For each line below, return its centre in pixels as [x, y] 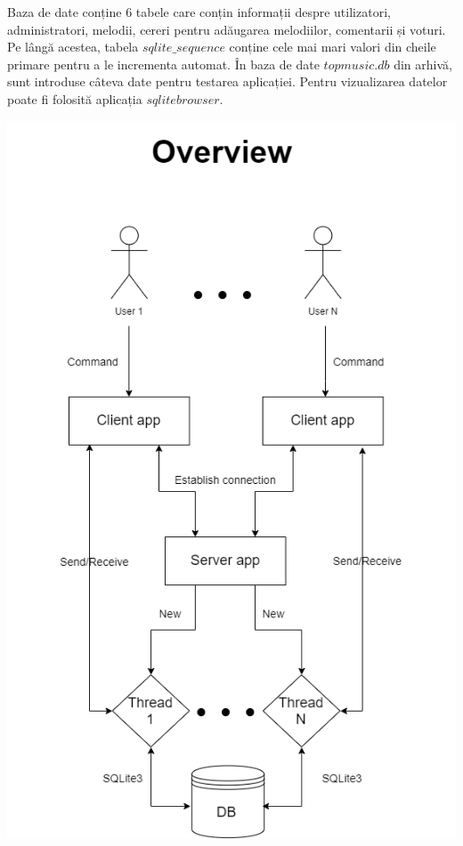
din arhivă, [423, 64]
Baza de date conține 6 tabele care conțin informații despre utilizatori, [199, 12]
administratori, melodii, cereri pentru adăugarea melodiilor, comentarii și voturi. [227, 29]
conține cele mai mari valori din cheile [333, 47]
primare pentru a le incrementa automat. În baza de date [163, 64]
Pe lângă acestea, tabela [73, 47]
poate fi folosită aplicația [75, 98]
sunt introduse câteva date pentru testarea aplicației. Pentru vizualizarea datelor [227, 81]
